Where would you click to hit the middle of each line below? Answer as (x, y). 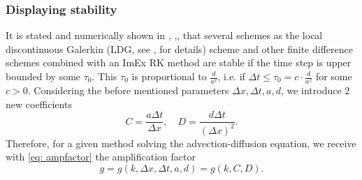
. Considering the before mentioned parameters (128, 90)
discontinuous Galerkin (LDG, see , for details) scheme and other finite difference (179, 48)
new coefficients (39, 104)
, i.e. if (231, 76)
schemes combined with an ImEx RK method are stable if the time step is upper (179, 62)
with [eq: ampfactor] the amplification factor (101, 157)
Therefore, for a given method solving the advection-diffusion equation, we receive (181, 143)
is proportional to (169, 76)
